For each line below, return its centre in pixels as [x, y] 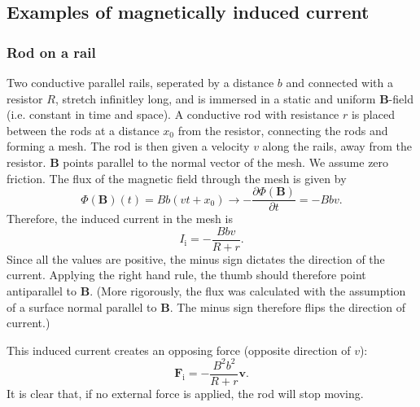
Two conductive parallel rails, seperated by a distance [140, 82]
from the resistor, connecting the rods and [283, 130]
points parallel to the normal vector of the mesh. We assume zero [226, 162]
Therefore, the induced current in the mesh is [120, 219]
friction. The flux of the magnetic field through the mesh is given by [177, 178]
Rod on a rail [51, 52]
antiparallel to [42, 291]
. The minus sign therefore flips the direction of [287, 306]
